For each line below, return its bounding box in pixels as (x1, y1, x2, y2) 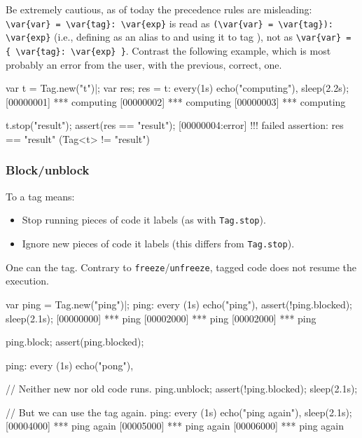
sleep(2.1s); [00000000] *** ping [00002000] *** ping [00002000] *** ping (6, 310, 316, 325)
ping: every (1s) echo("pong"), (6, 357, 134, 372)
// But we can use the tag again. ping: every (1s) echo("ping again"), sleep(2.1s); (6, 404, 352, 419)
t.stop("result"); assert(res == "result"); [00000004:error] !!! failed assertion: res (6, 118, 344, 132)
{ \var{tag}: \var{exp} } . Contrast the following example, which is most (6, 43, 331, 57)
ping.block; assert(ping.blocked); (6, 334, 144, 349)
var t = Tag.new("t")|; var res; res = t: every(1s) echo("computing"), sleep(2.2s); (6, 81, 349, 95)
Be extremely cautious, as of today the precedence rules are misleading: (6, 2, 312, 16)
